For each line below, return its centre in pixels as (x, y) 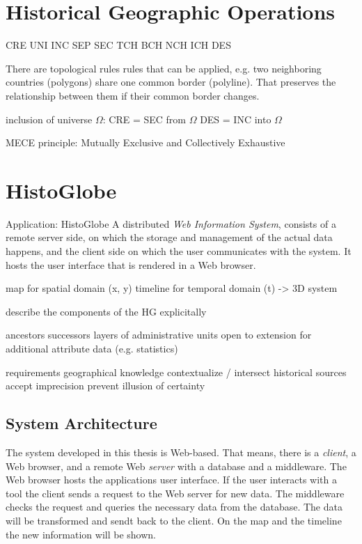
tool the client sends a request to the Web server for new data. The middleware (175, 493)
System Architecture (81, 423)
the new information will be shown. (81, 534)
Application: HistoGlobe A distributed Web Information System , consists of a (171, 223)
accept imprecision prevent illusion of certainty (105, 386)
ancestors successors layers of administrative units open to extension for (159, 335)
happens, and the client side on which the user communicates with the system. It (179, 251)
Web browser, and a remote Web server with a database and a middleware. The (176, 466)
